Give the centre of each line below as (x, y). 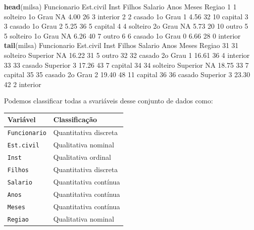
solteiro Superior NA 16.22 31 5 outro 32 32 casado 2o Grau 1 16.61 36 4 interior (127, 55)
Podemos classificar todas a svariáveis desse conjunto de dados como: (109, 101)
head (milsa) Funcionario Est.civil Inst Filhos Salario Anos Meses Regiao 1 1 (120, 6)
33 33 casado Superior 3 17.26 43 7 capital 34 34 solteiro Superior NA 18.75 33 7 (127, 65)
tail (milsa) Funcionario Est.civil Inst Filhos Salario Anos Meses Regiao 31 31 (121, 45)
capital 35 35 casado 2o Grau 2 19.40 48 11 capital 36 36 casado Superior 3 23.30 (127, 74)
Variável (22, 119)
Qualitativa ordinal (82, 157)
